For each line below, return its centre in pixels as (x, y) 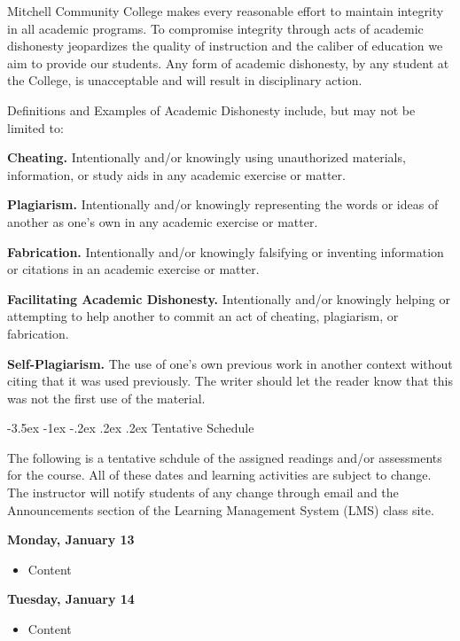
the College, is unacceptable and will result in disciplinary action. (185, 80)
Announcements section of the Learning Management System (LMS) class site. (221, 509)
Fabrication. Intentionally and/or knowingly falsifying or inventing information (226, 251)
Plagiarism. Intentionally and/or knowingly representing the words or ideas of (223, 204)
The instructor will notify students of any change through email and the (203, 492)
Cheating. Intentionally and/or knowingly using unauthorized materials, (207, 157)
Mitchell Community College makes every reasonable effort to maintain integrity (226, 11)
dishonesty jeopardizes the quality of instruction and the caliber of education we (225, 46)
